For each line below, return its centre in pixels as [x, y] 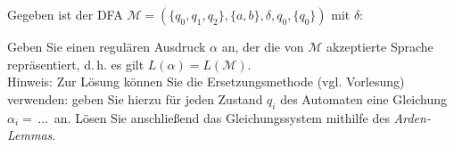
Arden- [412, 117]
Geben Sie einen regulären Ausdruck [107, 46]
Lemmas [30, 135]
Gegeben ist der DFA [65, 14]
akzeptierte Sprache [380, 46]
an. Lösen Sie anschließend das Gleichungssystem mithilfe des [222, 117]
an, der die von [263, 46]
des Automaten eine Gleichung [364, 98]
